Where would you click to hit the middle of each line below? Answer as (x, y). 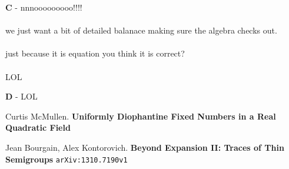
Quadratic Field (38, 127)
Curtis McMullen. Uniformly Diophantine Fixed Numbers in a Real (141, 116)
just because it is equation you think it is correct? (95, 53)
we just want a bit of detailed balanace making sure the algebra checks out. (141, 30)
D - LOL (21, 96)
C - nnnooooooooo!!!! (44, 7)
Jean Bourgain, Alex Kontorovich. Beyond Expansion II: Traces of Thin (145, 147)
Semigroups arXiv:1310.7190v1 (67, 159)
